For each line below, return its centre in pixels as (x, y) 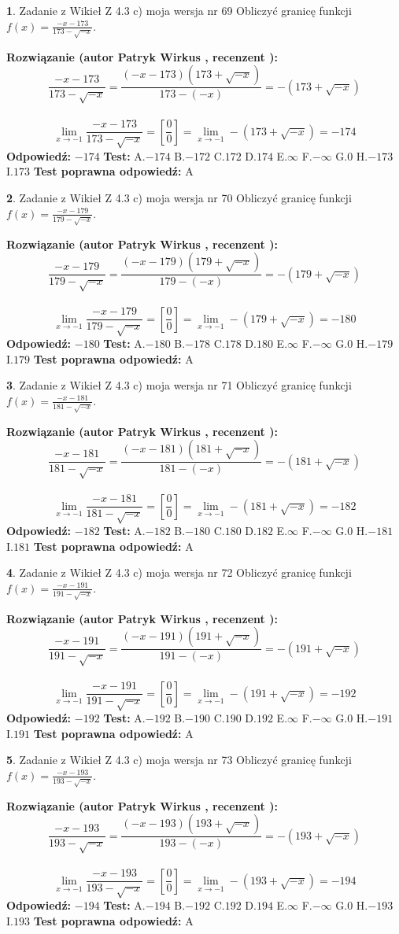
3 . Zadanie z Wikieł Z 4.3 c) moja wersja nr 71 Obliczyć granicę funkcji (179, 385)
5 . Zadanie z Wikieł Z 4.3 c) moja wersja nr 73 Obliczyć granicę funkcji (179, 760)
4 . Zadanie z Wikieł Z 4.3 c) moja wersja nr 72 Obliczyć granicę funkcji (179, 572)
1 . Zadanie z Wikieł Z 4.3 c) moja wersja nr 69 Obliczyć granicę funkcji (179, 10)
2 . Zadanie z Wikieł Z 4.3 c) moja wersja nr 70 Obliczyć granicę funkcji (179, 198)
